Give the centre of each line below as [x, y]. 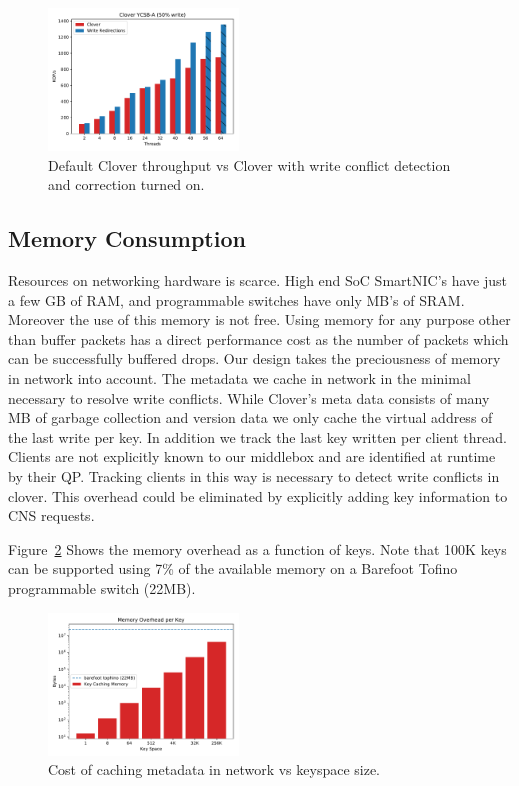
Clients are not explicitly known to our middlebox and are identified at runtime [252, 456]
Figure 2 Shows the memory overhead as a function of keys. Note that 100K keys [257, 548]
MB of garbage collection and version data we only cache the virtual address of [250, 417]
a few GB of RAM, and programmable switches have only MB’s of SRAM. [236, 299]
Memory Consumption [127, 238]
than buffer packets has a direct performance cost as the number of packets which [258, 338]
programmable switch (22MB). [102, 587]
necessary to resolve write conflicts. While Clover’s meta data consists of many [249, 397]
